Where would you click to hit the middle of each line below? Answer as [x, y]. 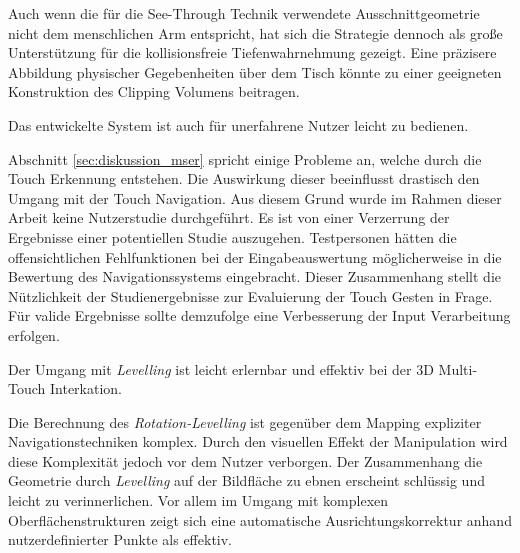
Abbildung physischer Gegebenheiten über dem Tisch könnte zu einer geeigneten [255, 71]
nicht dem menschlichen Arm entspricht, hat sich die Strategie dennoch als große [255, 32]
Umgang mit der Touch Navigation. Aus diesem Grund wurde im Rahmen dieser [255, 197]
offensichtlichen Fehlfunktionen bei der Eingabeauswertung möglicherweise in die [255, 256]
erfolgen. [34, 334]
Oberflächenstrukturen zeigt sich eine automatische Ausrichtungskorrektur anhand [260, 519]
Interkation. [86, 388]
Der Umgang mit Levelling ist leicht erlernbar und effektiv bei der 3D [221, 368]
